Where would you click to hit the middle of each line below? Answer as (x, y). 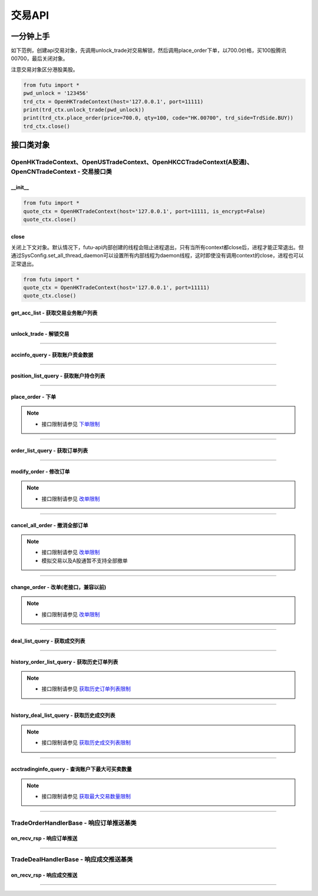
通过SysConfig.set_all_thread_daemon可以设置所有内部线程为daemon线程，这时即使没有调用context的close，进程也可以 (157, 256)
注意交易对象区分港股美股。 (44, 69)
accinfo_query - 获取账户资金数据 (52, 355)
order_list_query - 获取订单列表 (49, 450)
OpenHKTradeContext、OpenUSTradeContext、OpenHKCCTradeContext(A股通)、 (132, 162)
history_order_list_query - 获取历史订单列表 (64, 662)
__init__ (20, 187)
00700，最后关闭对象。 (39, 58)
